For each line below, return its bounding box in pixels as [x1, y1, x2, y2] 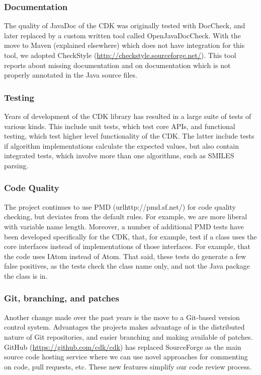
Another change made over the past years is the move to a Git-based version [4, 311, 240, 322]
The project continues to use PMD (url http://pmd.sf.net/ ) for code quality [4, 201, 236, 212]
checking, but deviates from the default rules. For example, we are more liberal [4, 211, 247, 222]
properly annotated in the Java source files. [4, 70, 137, 80]
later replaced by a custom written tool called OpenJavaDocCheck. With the [4, 30, 241, 40]
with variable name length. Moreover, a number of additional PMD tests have [4, 221, 244, 231]
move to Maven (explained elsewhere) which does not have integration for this [4, 40, 245, 50]
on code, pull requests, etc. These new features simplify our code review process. [4, 361, 252, 371]
